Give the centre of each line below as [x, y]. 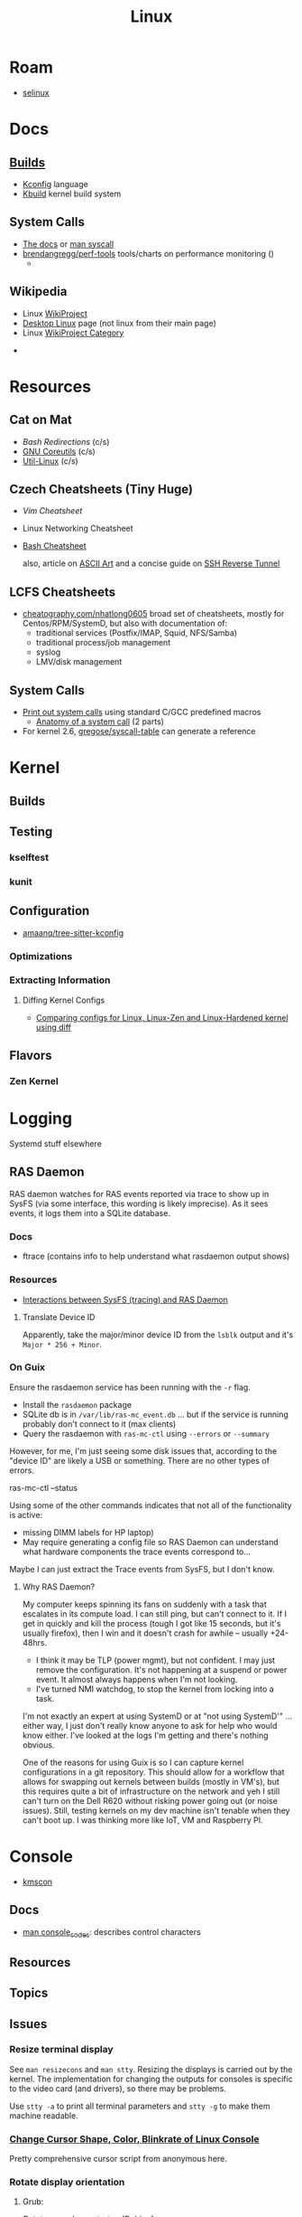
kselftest [29, 857]
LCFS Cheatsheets [63, 592]
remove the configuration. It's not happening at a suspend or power [161, 1669]
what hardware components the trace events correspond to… [136, 1552]
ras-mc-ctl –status [44, 1487]
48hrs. [35, 1642]
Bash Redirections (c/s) [66, 441]
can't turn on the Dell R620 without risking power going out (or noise [150, 1800]
